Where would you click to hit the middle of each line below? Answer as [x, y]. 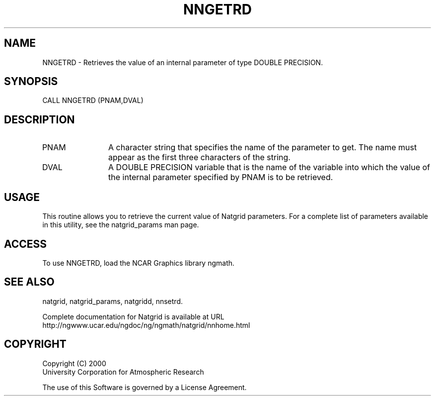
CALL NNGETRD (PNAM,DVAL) [93, 100]
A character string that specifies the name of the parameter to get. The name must [263, 148]
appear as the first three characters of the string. [199, 157]
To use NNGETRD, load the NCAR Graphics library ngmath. [139, 263]
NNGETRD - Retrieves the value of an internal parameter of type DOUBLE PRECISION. [183, 62]
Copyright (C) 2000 [74, 363]
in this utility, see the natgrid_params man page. [121, 225]
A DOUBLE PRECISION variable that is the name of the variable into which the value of [269, 167]
